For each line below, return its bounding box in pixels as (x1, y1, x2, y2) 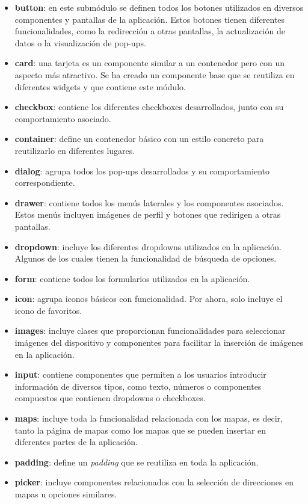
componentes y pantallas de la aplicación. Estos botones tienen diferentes (14, 13, 285, 25)
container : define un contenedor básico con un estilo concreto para (14, 132, 264, 145)
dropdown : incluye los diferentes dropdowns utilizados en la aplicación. (14, 240, 282, 253)
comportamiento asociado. (14, 112, 111, 124)
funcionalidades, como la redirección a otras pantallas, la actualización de (14, 25, 285, 37)
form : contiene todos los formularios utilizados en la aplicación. (14, 272, 250, 284)
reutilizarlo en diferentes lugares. (14, 144, 135, 156)
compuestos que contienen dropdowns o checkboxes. (14, 392, 206, 404)
